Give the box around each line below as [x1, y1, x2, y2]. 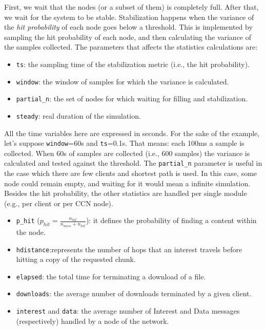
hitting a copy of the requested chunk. [16, 254, 136, 265]
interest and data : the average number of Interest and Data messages [16, 305, 240, 316]
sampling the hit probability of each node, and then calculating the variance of [4, 31, 252, 42]
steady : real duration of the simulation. [16, 110, 141, 121]
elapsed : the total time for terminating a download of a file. [16, 271, 206, 281]
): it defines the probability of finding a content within [86, 215, 257, 226]
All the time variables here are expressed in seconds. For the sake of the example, [4, 127, 260, 138]
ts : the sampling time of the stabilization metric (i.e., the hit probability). [16, 58, 250, 69]
